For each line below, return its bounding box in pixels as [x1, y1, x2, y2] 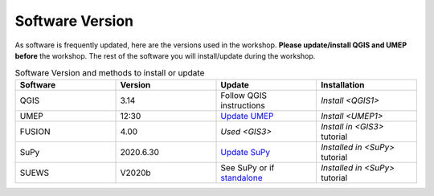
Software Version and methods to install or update [14, 67, 205, 78]
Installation [320, 79, 365, 90]
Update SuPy [220, 146, 271, 157]
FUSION [19, 125, 51, 137]
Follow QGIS [220, 89, 268, 100]
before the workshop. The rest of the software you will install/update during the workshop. [14, 51, 316, 60]
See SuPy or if [220, 161, 275, 173]
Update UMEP [220, 110, 274, 121]
